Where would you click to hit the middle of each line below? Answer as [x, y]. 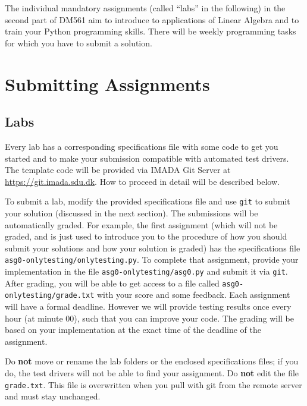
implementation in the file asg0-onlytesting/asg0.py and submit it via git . [146, 271]
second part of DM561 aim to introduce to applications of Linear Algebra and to [152, 19]
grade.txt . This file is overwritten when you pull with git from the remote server [153, 384]
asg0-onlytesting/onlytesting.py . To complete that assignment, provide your [152, 259]
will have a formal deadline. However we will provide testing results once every [148, 306]
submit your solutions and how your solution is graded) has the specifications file [153, 248]
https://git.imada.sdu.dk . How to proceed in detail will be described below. [142, 181]
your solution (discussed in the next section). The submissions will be [131, 213]
